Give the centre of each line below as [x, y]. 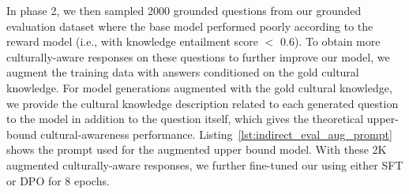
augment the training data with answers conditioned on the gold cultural [183, 72]
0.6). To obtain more [330, 41]
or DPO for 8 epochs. [58, 180]
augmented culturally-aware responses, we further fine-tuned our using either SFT [205, 164]
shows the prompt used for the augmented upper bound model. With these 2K [197, 149]
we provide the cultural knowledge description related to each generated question [203, 103]
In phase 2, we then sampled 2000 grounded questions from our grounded [184, 10]
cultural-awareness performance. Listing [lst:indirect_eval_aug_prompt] [216, 134]
